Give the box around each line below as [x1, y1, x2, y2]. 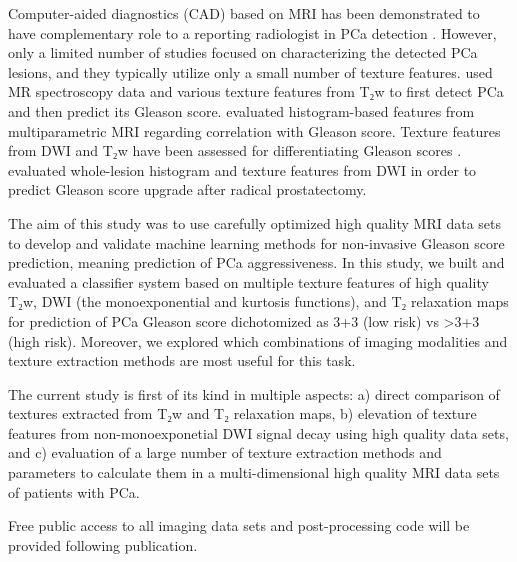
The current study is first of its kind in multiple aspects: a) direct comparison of [8, 383, 500, 404]
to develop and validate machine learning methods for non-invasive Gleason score [8, 232, 505, 253]
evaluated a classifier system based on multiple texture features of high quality [8, 271, 489, 292]
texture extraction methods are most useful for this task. [8, 350, 356, 371]
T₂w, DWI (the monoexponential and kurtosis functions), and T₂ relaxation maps [8, 291, 509, 312]
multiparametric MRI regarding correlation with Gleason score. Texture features [8, 120, 501, 141]
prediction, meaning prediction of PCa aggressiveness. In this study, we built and [8, 252, 505, 273]
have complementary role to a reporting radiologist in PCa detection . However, [8, 22, 497, 43]
